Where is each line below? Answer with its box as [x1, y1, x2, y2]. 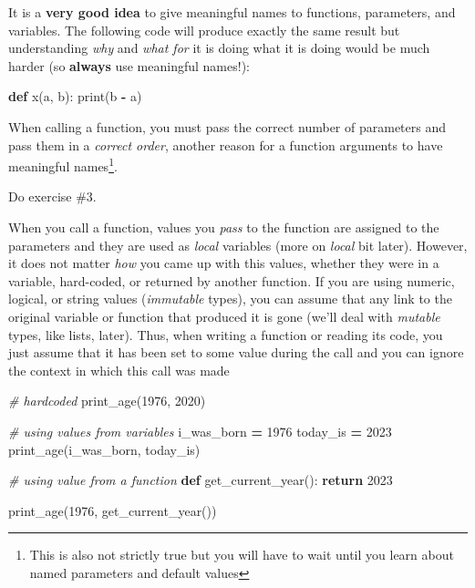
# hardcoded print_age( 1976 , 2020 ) [8, 391, 206, 410]
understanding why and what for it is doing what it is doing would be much [8, 38, 430, 57]
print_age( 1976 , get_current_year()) [8, 500, 217, 520]
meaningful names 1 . [8, 154, 118, 175]
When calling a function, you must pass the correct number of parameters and [8, 117, 447, 136]
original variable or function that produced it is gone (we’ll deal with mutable [8, 306, 440, 325]
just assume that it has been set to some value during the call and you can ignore [8, 343, 464, 362]
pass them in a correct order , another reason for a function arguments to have [8, 135, 443, 154]
